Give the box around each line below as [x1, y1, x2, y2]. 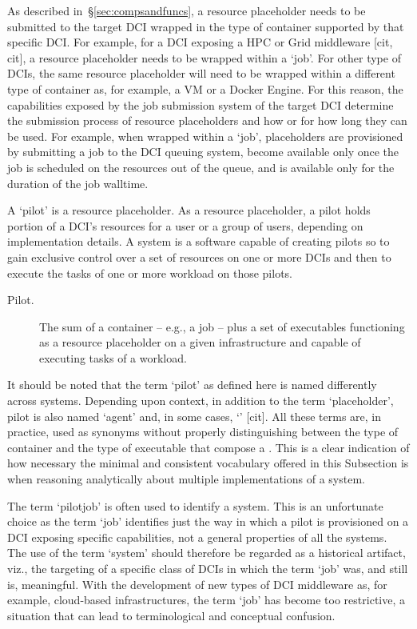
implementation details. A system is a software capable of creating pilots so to [7, 233, 390, 250]
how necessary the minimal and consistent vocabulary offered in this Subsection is [7, 455, 409, 471]
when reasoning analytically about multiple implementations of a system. [7, 471, 365, 487]
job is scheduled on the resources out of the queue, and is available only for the [7, 158, 395, 175]
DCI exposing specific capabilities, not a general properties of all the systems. [7, 528, 387, 545]
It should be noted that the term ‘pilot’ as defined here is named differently [7, 376, 377, 393]
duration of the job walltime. [7, 174, 149, 191]
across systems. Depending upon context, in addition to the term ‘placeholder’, [7, 392, 394, 409]
